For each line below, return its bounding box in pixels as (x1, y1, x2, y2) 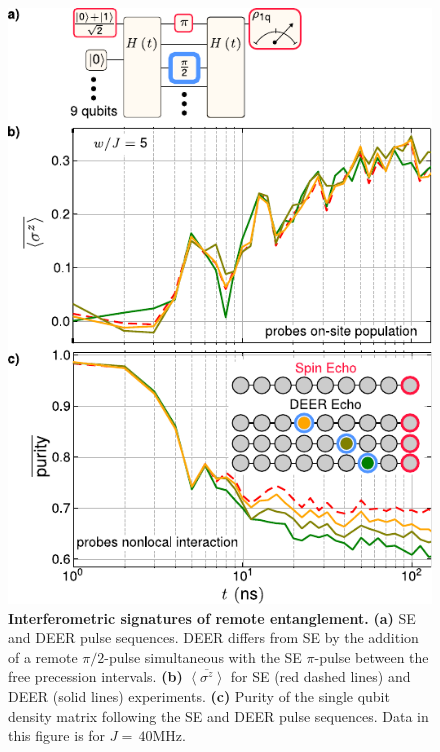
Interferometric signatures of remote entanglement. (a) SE (8, 607, 416, 628)
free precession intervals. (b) (8, 666, 183, 687)
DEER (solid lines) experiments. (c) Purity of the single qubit (8, 686, 390, 706)
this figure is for (8, 725, 106, 746)
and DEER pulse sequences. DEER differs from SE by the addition (8, 627, 419, 648)
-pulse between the (314, 646, 429, 667)
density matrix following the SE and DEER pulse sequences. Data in (8, 705, 429, 726)
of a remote (8, 646, 78, 667)
